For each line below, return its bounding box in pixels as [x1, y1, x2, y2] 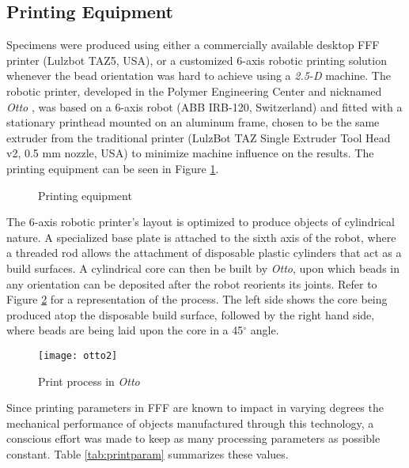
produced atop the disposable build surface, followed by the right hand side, [6, 306, 375, 323]
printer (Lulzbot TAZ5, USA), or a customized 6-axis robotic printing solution [6, 51, 387, 68]
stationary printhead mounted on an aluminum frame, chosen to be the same [6, 114, 380, 130]
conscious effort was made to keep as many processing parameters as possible [6, 430, 381, 447]
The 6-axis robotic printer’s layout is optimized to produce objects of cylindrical [6, 213, 395, 230]
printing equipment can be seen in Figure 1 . [6, 160, 219, 176]
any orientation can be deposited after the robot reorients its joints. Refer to [6, 275, 377, 292]
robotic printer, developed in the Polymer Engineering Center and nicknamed [6, 82, 382, 99]
